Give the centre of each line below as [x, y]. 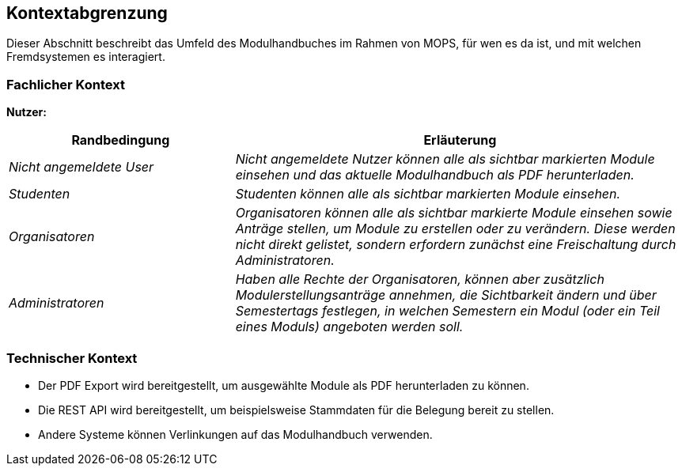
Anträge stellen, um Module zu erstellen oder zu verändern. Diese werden [455, 229]
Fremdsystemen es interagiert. [86, 57]
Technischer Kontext [72, 358]
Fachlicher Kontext [66, 84]
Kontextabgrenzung [87, 13]
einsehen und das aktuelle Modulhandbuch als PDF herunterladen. [435, 175]
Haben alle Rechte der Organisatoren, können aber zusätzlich [420, 279]
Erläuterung [460, 140]
